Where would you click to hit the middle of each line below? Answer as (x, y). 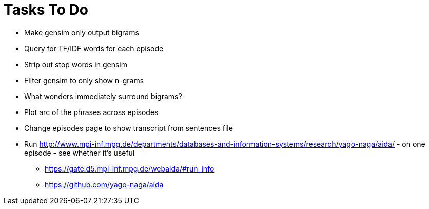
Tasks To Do (46, 10)
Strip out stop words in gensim (76, 64)
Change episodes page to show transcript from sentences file (129, 128)
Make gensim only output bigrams (82, 32)
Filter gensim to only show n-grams (84, 80)
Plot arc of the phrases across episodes (91, 112)
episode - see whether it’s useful (80, 153)
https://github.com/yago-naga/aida (104, 184)
